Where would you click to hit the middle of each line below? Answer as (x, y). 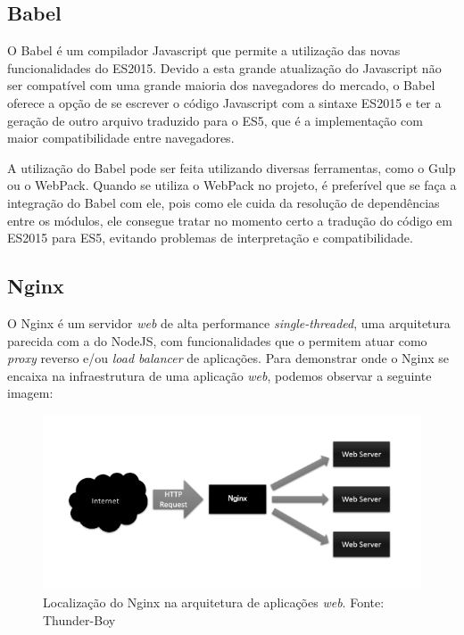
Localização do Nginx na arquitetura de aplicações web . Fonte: (214, 602)
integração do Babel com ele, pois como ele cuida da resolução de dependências (224, 202)
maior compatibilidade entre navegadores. (121, 138)
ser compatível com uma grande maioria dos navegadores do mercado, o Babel (221, 85)
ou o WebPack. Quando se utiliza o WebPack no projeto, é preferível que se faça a (232, 185)
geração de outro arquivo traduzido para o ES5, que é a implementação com (215, 120)
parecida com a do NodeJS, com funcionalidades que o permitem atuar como (217, 340)
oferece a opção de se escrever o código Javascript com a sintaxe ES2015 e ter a (224, 102)
